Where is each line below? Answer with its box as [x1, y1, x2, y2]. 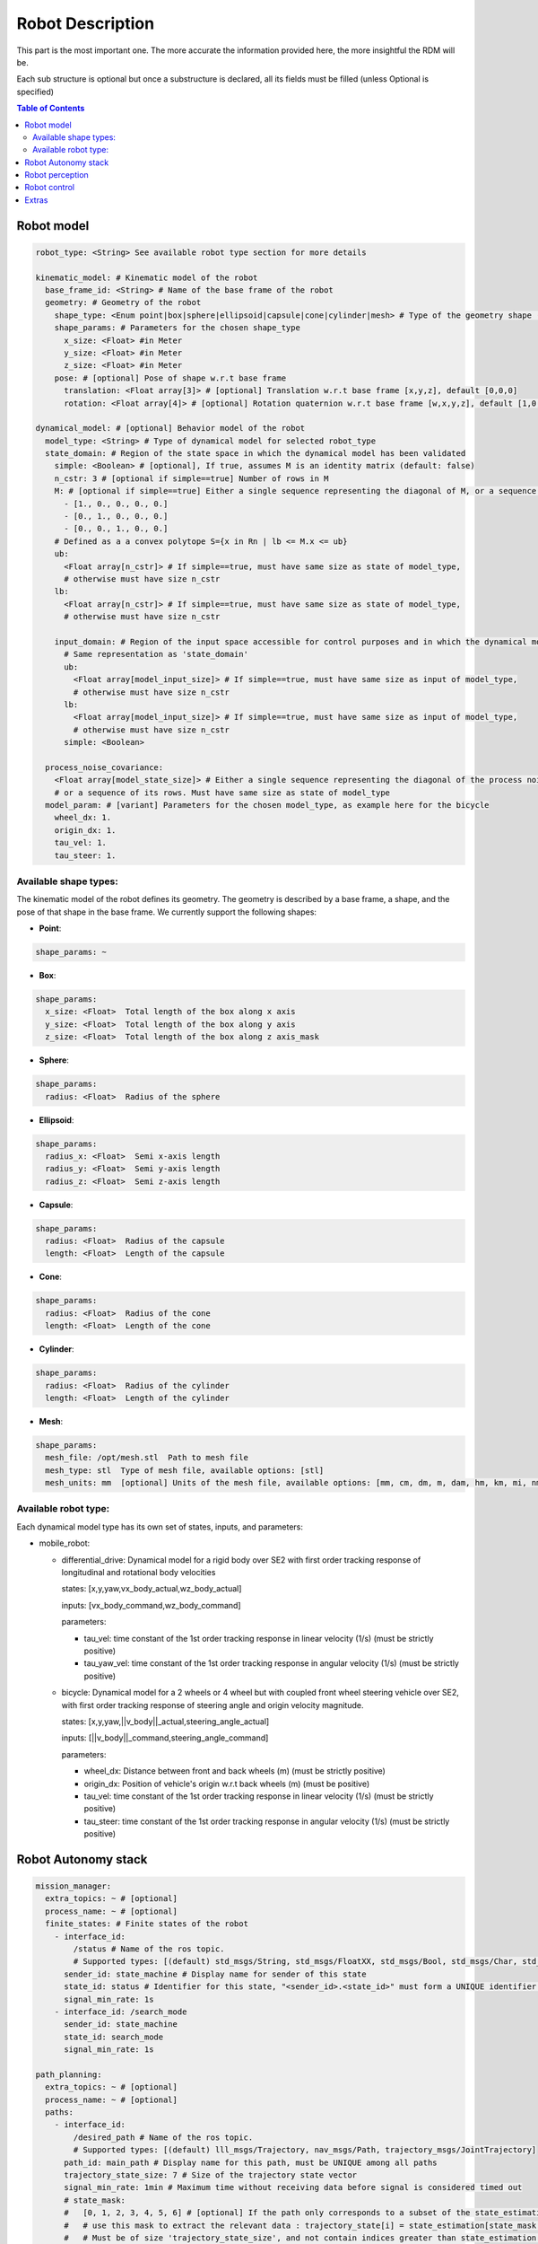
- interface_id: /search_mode [54, 2006, 187, 2017]
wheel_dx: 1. [54, 812, 112, 823]
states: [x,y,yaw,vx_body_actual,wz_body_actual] [61, 1583, 242, 1594]
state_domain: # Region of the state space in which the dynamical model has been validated [45, 449, 466, 459]
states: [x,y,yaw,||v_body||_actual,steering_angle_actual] [61, 1715, 270, 1727]
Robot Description [16, 13, 155, 33]
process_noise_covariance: [45, 762, 164, 772]
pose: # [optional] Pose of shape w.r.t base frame [54, 373, 287, 383]
